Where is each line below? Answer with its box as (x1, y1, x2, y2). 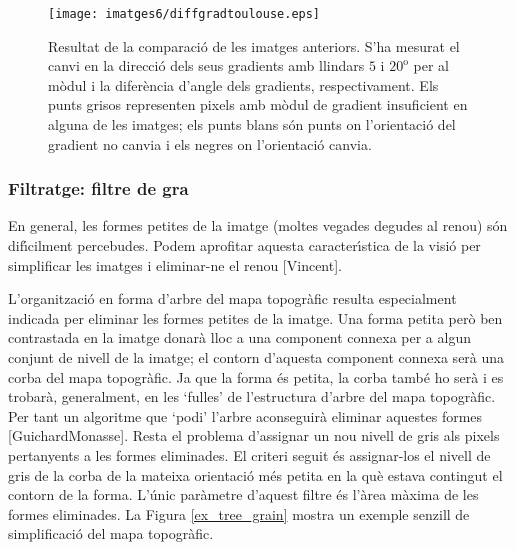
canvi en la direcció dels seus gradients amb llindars (48, 55, 365, 76)
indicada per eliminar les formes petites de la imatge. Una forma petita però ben (8, 307, 503, 328)
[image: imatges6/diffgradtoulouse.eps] (48, 7, 321, 21)
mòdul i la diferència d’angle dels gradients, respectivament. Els (48, 74, 439, 95)
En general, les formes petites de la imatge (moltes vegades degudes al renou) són (8, 215, 508, 236)
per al (413, 55, 449, 76)
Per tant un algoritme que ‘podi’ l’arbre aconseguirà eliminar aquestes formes (8, 405, 483, 426)
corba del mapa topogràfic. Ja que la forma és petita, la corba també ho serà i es (8, 366, 504, 387)
